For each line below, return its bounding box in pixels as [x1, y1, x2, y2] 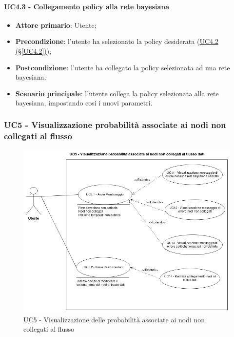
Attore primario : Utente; [15, 20, 97, 30]
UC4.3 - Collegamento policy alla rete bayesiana [4, 1, 170, 11]
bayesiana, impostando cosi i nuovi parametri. [15, 98, 153, 108]
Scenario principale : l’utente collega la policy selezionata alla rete [15, 88, 219, 98]
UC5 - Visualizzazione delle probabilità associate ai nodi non [23, 314, 205, 324]
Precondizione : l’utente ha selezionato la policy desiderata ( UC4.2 [15, 36, 218, 46]
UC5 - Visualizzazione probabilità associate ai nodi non [4, 118, 226, 130]
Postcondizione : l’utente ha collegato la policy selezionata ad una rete [15, 62, 230, 72]
